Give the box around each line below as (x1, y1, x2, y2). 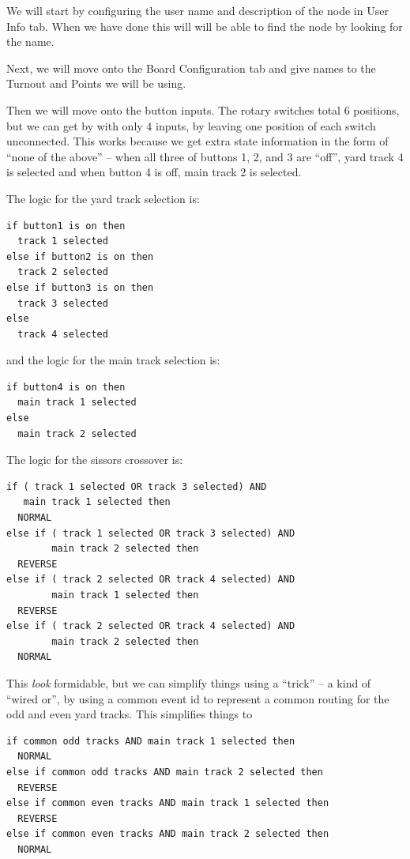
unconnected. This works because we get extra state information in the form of (6, 133, 389, 149)
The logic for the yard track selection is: (6, 190, 200, 206)
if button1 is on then (6, 220, 126, 232)
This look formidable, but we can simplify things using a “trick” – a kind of (6, 674, 371, 691)
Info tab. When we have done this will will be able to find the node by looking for (6, 17, 403, 34)
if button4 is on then (6, 381, 126, 393)
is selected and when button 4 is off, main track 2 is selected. (6, 164, 302, 180)
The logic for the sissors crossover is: (6, 451, 183, 468)
